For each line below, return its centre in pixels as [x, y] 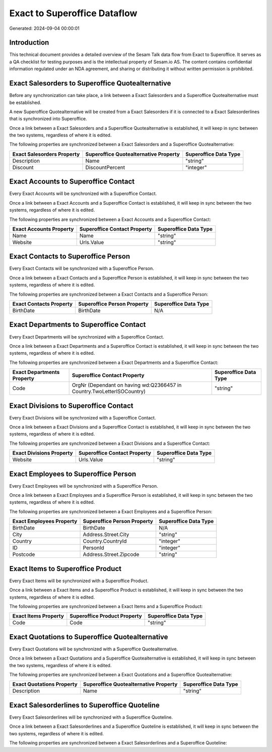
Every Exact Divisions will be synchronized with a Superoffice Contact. [83, 417]
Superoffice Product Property [106, 616]
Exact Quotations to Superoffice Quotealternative [89, 637]
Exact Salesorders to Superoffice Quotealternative [90, 83]
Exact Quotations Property [45, 684]
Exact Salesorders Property [46, 154]
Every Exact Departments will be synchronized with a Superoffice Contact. [87, 337]
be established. [25, 102]
